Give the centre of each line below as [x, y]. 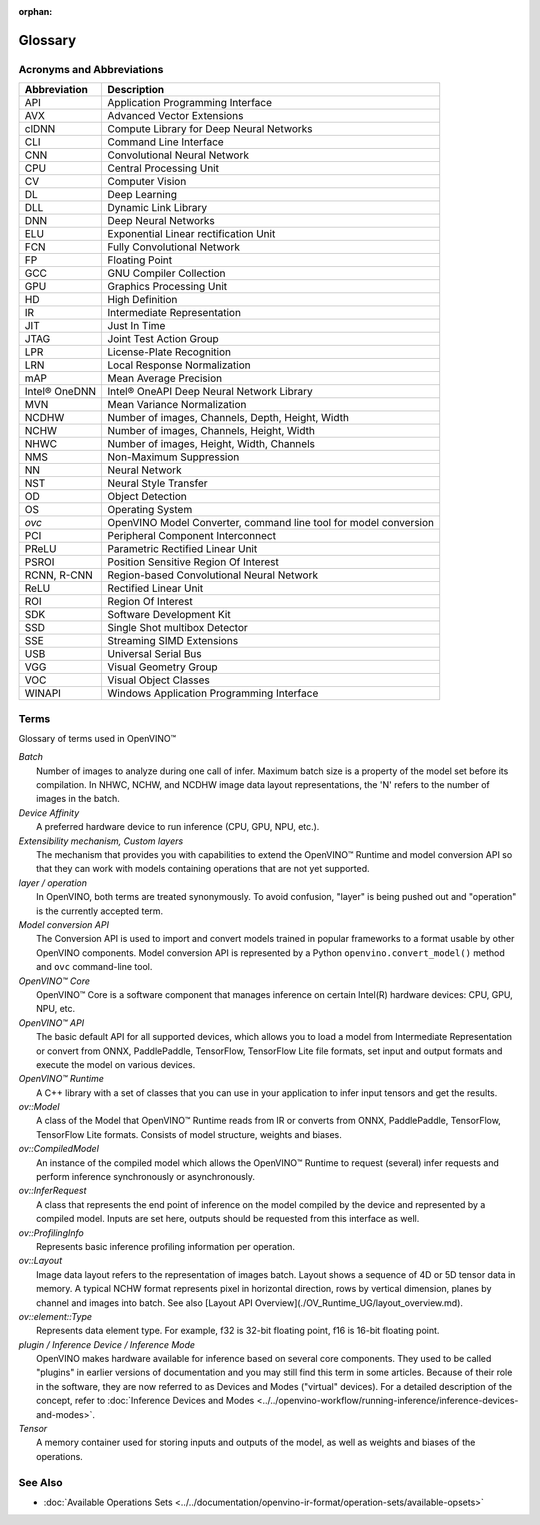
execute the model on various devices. [116, 1064]
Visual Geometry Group [162, 667]
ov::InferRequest [52, 1191]
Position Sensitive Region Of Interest [193, 562]
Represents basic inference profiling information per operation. [165, 1246]
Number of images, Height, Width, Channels [211, 444]
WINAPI [43, 693]
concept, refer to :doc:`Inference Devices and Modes [145, 1401]
